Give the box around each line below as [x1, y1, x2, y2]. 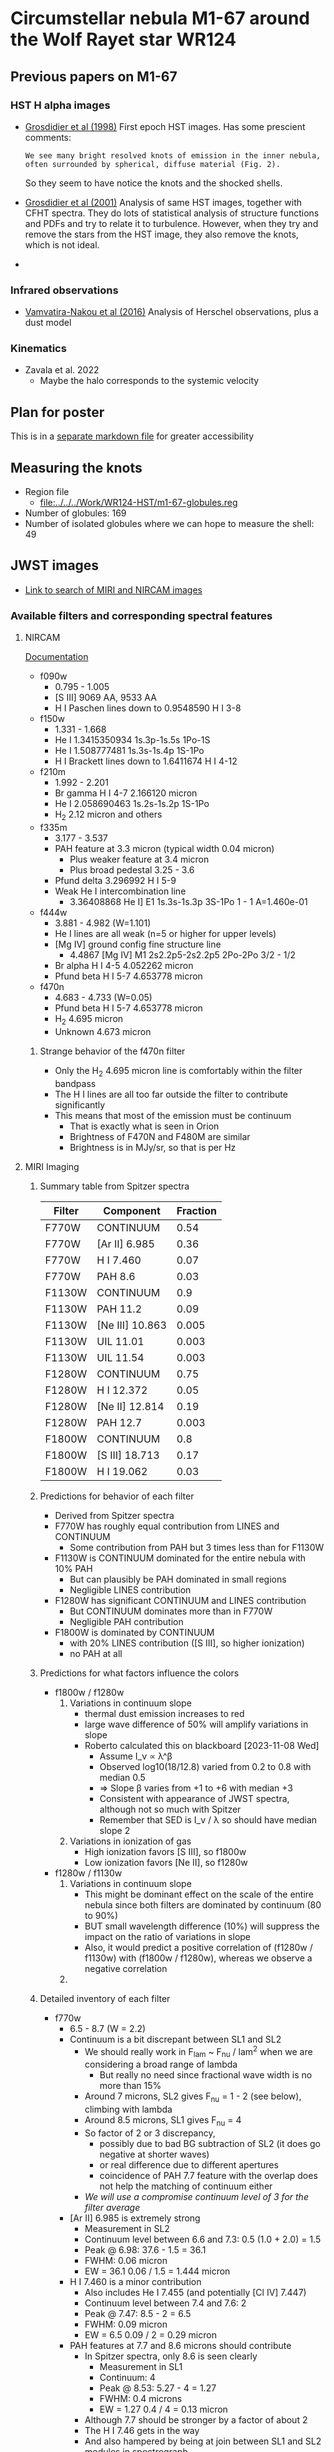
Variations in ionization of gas [69, 1835, 192, 1847]
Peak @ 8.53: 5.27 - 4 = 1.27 [99, 2382, 217, 2394]
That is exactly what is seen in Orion [69, 1120, 220, 1132]
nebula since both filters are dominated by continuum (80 [84, 1898, 322, 1911]
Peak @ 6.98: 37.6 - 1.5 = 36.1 [84, 2243, 207, 2256]
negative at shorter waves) [99, 2148, 210, 2160]
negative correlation [84, 1962, 168, 1974]
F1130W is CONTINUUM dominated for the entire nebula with [54, 1552, 307, 1564]
